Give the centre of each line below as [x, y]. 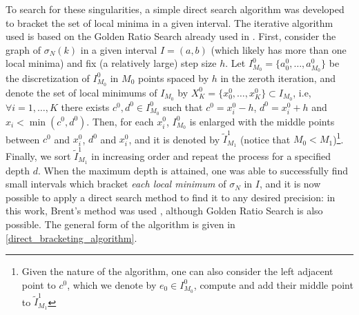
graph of [23, 49]
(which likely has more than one [279, 49]
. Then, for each [120, 121]
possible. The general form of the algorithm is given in [120, 224]
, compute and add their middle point [273, 284]
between [23, 139]
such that [183, 106]
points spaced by [173, 78]
